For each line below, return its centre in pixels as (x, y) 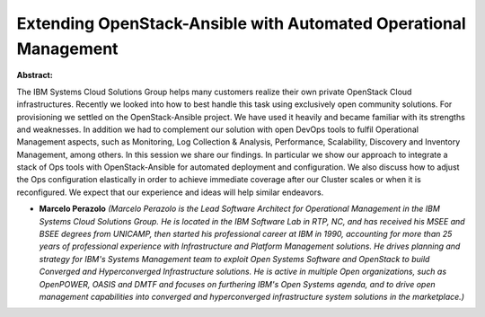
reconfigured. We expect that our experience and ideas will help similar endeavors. (170, 192)
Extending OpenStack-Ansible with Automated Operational (241, 23)
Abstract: (35, 75)
